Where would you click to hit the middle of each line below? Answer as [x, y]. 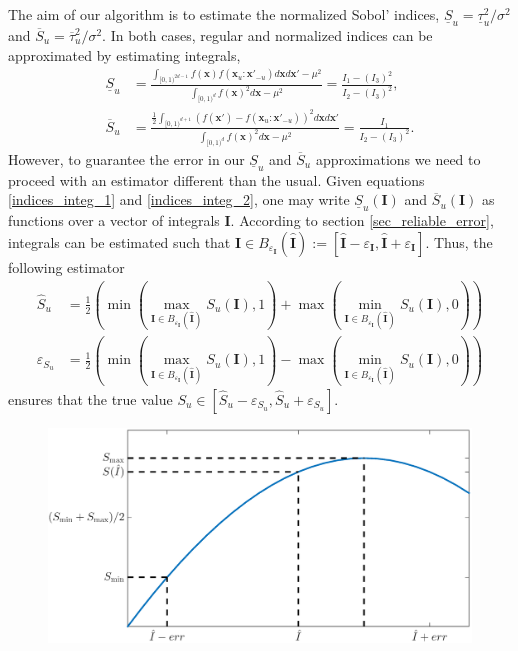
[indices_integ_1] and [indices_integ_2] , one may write [179, 199]
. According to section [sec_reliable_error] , [362, 220]
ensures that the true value [90, 398]
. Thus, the [459, 241]
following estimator [66, 266]
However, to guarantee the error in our [126, 158]
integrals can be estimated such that [119, 241]
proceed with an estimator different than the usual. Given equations [216, 179]
